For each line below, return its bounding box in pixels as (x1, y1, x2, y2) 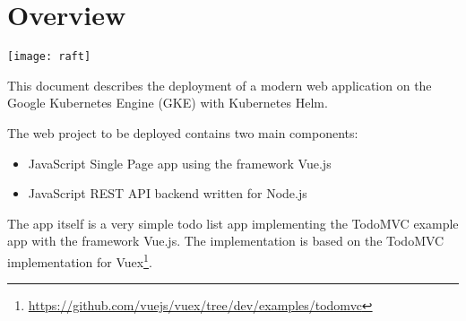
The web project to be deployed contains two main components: (7, 123, 358, 142)
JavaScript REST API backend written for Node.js (28, 184, 307, 203)
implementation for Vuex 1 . (7, 249, 152, 271)
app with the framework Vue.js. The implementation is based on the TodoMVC (7, 231, 444, 250)
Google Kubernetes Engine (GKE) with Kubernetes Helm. (7, 93, 328, 112)
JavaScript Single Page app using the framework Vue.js (28, 153, 332, 172)
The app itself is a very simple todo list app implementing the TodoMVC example (7, 213, 459, 232)
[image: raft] (7, 50, 91, 64)
